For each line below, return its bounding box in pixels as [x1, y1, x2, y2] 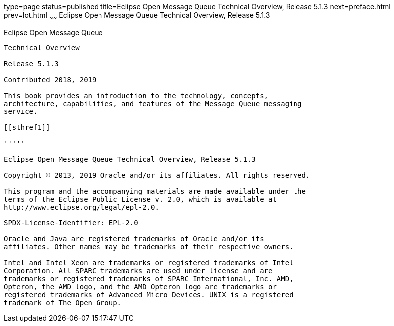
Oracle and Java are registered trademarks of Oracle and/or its [4, 234, 264, 243]
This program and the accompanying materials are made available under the [4, 187, 306, 195]
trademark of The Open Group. [4, 298, 122, 307]
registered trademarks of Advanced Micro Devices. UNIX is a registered [4, 290, 294, 299]
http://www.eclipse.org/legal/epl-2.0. [4, 203, 159, 211]
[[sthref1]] [4, 123, 50, 131]
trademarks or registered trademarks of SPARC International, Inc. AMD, [4, 274, 294, 283]
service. [4, 107, 38, 115]
